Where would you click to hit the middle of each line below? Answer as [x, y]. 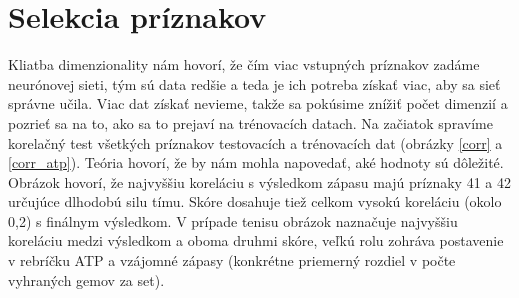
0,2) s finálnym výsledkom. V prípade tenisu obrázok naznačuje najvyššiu [233, 220]
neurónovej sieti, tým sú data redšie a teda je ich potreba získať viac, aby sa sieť [254, 83]
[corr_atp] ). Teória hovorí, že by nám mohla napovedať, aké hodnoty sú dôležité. [256, 162]
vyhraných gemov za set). [86, 279]
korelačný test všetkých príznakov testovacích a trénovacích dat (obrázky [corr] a [255, 142]
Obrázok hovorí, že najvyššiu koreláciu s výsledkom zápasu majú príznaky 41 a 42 [259, 181]
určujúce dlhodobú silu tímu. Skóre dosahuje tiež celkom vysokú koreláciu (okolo [255, 201]
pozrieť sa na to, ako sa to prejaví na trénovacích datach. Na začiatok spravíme [250, 122]
